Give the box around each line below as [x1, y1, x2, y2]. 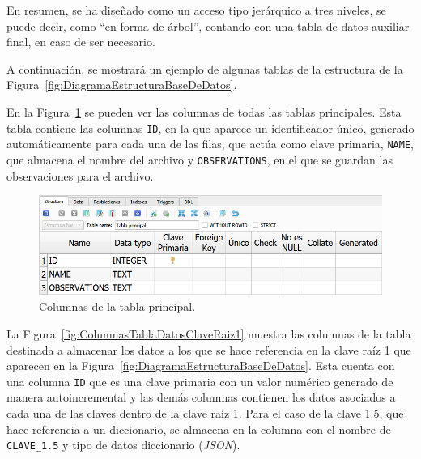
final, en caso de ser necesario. [6, 33, 155, 50]
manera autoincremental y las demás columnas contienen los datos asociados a [6, 389, 396, 406]
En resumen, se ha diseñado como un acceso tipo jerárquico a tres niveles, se [6, 2, 386, 18]
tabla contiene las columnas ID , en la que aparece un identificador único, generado [6, 119, 415, 136]
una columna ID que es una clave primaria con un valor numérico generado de [6, 372, 393, 389]
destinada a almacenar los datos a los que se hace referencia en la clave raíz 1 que [6, 341, 411, 358]
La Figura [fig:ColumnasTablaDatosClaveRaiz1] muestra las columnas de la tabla [6, 325, 411, 342]
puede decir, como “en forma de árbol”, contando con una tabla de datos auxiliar [6, 17, 410, 34]
